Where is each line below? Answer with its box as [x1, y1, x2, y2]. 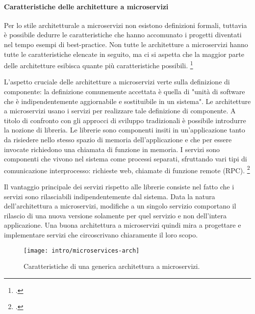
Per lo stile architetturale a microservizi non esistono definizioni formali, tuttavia [4, 20, 247, 30]
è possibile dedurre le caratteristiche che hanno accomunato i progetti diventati [4, 29, 242, 40]
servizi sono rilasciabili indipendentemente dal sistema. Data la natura [4, 191, 215, 201]
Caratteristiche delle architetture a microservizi [4, 1, 169, 11]
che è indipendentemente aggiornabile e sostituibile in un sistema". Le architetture [4, 96, 251, 106]
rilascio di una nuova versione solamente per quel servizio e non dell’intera [4, 210, 227, 220]
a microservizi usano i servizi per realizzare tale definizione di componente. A [4, 105, 236, 116]
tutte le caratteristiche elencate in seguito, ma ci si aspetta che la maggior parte [4, 49, 244, 59]
